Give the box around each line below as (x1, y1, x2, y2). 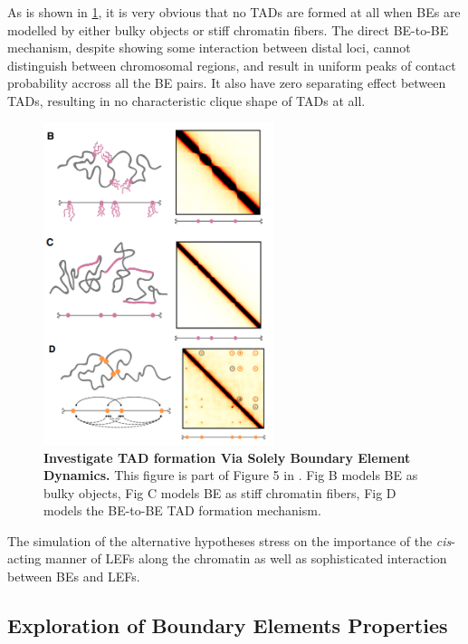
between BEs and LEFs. (7, 567, 140, 586)
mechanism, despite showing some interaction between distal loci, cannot (7, 38, 411, 57)
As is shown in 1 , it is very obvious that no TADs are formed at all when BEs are (7, 3, 461, 21)
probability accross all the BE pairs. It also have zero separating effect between (7, 73, 446, 92)
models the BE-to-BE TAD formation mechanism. (43, 501, 321, 520)
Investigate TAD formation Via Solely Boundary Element (43, 447, 411, 466)
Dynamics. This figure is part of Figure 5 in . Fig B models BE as (43, 466, 418, 485)
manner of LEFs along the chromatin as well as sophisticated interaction (44, 549, 447, 568)
